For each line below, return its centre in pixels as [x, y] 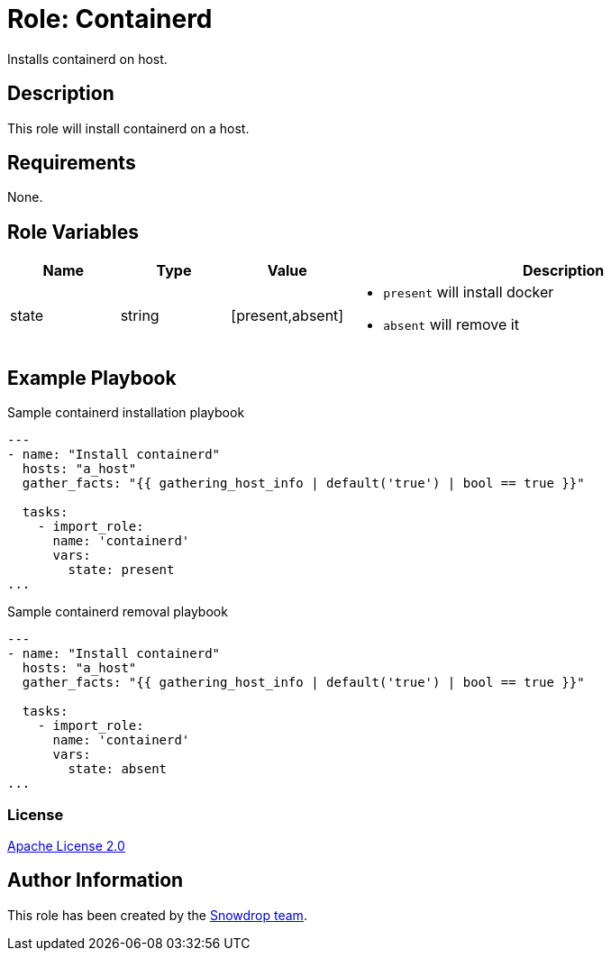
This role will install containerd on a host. [128, 128]
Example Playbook [92, 378]
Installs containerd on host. [87, 59]
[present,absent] [287, 316]
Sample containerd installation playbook [126, 413]
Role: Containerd [110, 19]
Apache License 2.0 [66, 845]
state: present [121, 570]
